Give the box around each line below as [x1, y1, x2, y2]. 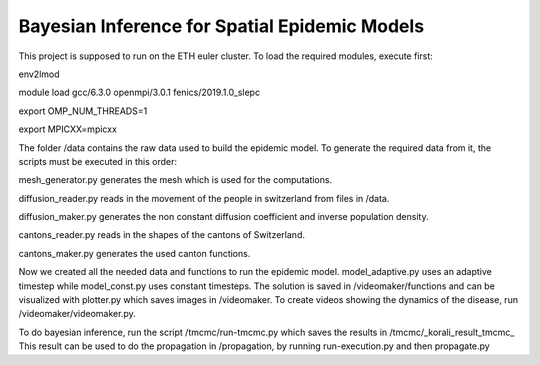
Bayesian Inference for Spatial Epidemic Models [18, 15, 425, 37]
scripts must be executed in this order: [18, 155, 178, 167]
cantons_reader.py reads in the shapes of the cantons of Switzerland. [18, 229, 305, 241]
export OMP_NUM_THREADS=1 [18, 105, 148, 117]
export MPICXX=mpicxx [18, 123, 117, 135]
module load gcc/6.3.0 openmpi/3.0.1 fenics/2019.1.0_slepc [18, 86, 260, 99]
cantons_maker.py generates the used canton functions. [18, 247, 251, 259]
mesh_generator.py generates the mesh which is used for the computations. [18, 174, 333, 186]
